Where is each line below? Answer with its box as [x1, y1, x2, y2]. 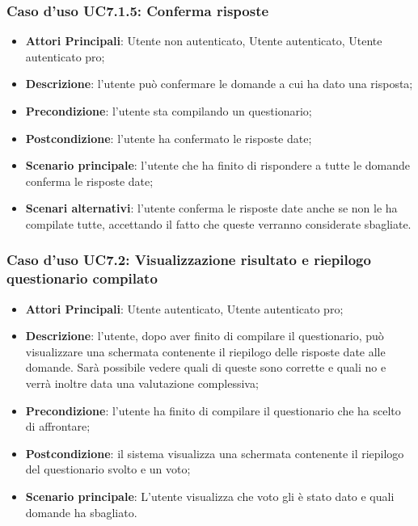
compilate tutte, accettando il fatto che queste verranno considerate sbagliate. [25, 215, 412, 232]
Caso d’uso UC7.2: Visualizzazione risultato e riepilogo [6, 250, 371, 270]
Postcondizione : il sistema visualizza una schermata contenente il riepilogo [25, 444, 404, 461]
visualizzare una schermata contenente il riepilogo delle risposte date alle [25, 343, 386, 360]
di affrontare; [25, 418, 91, 435]
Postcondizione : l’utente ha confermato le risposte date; [25, 129, 312, 146]
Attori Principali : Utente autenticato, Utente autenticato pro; [25, 300, 344, 317]
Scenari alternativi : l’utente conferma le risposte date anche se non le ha [25, 200, 398, 217]
